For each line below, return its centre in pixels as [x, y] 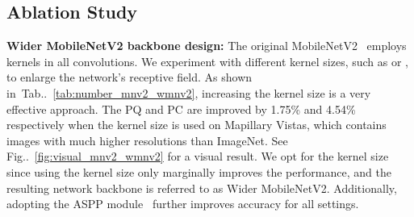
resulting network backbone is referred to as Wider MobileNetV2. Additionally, [202, 188]
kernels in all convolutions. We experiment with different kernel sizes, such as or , [208, 61]
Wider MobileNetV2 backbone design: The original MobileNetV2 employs [207, 46]
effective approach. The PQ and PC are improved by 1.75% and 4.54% [181, 108]
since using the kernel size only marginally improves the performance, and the [199, 171]
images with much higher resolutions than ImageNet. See [147, 140]
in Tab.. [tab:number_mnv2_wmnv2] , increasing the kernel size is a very [189, 92]
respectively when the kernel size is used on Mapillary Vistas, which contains [197, 125]
